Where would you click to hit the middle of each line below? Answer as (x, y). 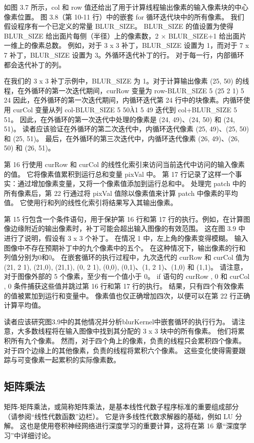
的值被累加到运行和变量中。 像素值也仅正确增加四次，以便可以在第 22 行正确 (127, 295)
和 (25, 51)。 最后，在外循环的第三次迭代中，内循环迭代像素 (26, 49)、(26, (122, 138)
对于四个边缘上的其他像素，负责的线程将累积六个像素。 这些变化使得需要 (121, 350)
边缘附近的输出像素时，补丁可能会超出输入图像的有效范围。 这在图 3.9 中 (128, 228)
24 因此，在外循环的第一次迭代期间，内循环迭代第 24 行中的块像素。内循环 (124, 100)
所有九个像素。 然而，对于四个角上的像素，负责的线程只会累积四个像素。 (128, 340)
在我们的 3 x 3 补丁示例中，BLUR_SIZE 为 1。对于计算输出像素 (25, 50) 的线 (127, 81)
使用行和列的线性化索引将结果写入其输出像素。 (102, 202)
